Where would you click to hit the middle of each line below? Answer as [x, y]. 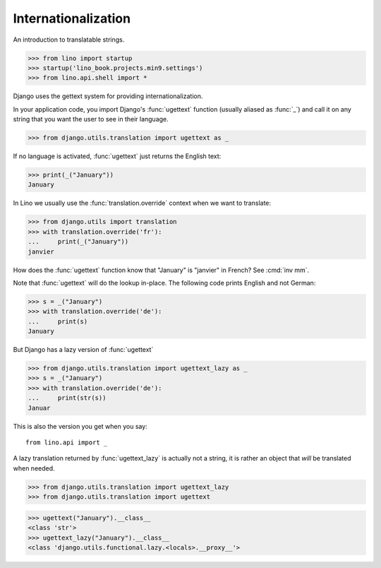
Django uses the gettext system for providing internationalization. [108, 96]
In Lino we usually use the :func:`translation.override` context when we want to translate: [142, 203]
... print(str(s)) [67, 398]
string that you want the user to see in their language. [91, 119]
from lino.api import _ [67, 443]
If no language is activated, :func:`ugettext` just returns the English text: [117, 156]
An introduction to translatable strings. [69, 40]
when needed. [34, 468]
